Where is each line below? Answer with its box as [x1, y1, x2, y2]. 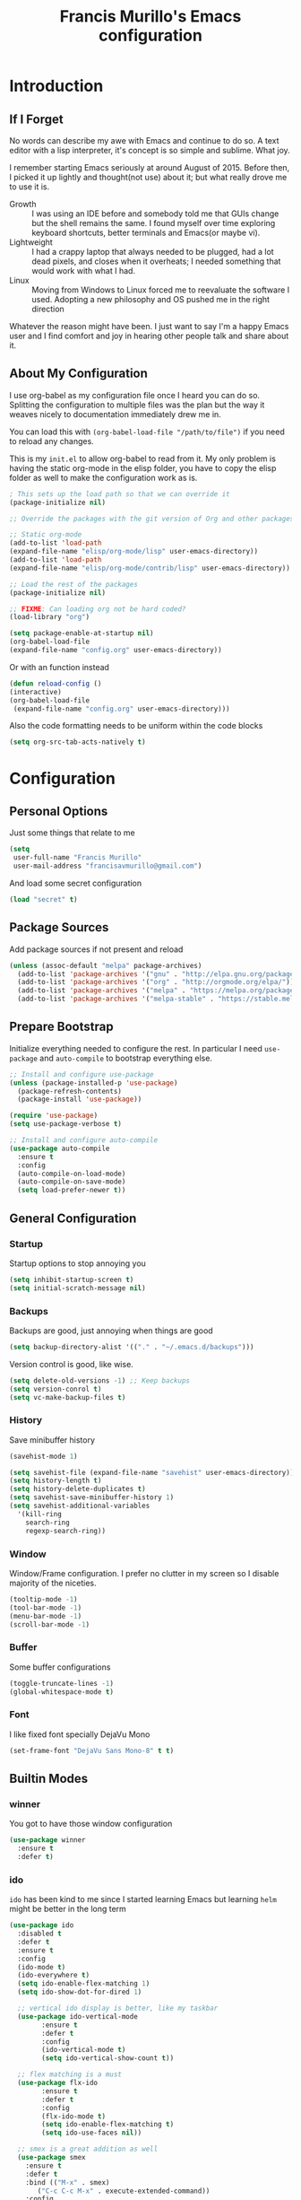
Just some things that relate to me [9, 827, 136, 838]
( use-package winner [9, 1836, 87, 1845]
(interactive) [9, 687, 63, 696]
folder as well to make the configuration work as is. [9, 472, 198, 483]
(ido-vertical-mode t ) [41, 2046, 126, 2055]
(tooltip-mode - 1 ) [9, 1594, 78, 1603]
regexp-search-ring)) [25, 1526, 106, 1535]
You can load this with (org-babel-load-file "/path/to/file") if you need [9, 426, 285, 437]
